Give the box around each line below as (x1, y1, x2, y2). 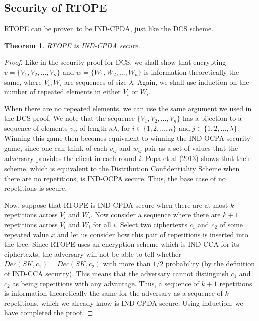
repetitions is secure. (4, 183, 67, 193)
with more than (103, 258, 151, 269)
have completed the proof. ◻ (4, 307, 93, 318)
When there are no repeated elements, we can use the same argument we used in (4, 103, 252, 113)
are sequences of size (64, 76, 127, 87)
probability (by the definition (165, 258, 255, 269)
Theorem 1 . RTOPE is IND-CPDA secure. (4, 40, 140, 50)
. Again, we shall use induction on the (133, 76, 249, 87)
